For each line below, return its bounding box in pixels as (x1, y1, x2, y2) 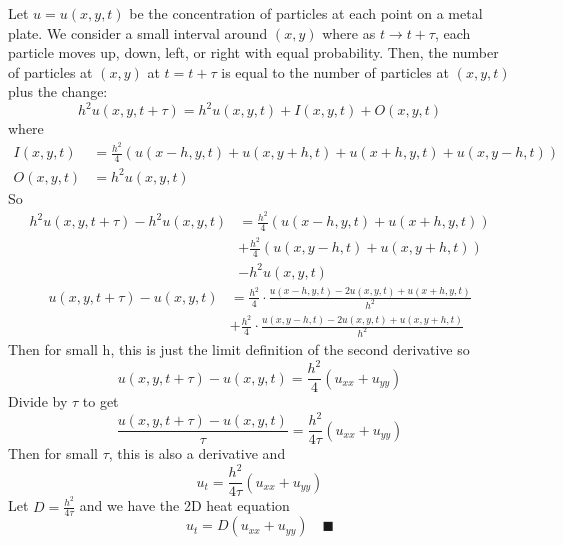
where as (322, 22, 376, 43)
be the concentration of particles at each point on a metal (129, 3, 483, 23)
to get (82, 391, 119, 412)
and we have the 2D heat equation (79, 495, 290, 516)
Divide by (8, 391, 68, 412)
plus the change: (8, 81, 108, 102)
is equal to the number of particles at (221, 61, 449, 82)
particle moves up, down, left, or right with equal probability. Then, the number (8, 42, 499, 63)
